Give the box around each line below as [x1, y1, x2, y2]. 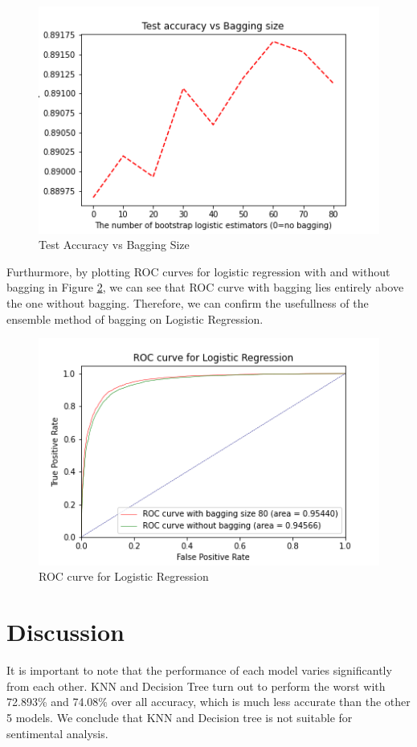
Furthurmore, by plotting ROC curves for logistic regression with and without [6, 263, 390, 280]
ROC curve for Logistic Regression [39, 568, 209, 585]
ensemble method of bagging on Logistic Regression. [6, 310, 264, 327]
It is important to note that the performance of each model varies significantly [6, 662, 392, 679]
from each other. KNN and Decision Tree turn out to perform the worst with [6, 677, 386, 694]
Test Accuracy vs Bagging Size [39, 236, 190, 253]
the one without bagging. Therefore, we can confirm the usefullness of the [6, 295, 369, 312]
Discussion [6, 615, 125, 648]
